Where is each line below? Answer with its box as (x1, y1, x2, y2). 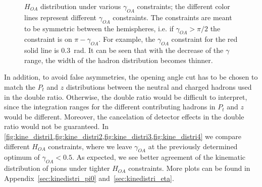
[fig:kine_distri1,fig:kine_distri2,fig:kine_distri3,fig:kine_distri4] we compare (4, 131, 241, 141)
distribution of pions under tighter (4, 163, 110, 173)
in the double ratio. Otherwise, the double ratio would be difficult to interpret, (4, 91, 247, 102)
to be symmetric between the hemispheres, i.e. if (24, 23, 174, 33)
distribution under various (40, 1, 121, 11)
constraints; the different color (137, 1, 230, 11)
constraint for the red (171, 34, 238, 44)
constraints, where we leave (48, 141, 132, 151)
